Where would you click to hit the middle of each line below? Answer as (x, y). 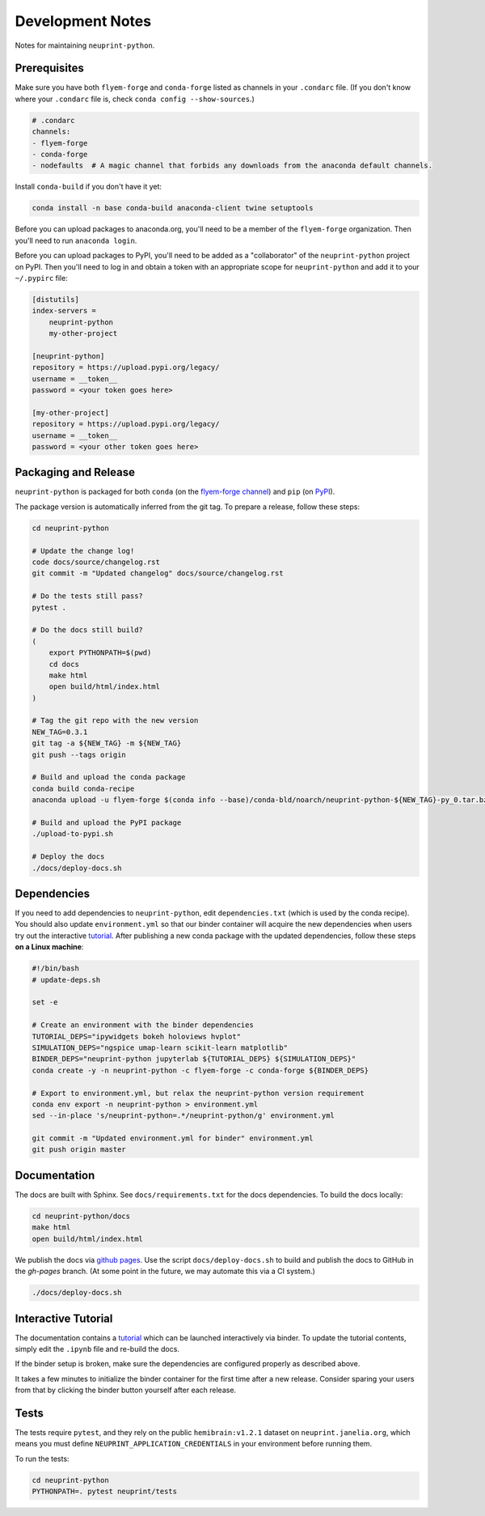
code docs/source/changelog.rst (96, 562)
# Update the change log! (83, 551)
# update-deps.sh (66, 980)
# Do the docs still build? (87, 630)
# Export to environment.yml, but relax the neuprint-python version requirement (198, 1093)
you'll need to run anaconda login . (76, 240)
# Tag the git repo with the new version (115, 721)
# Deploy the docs (68, 857)
